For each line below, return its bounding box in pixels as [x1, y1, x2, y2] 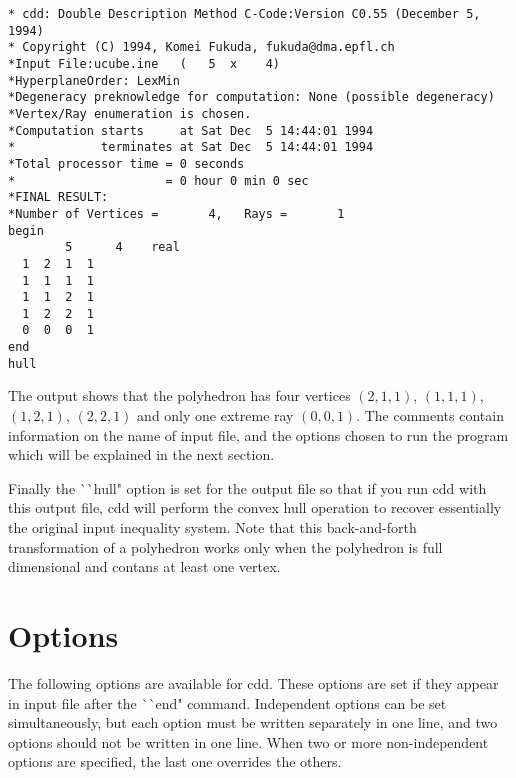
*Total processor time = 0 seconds [8, 156, 245, 171]
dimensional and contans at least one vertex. [8, 556, 281, 577]
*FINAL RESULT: [8, 190, 109, 205]
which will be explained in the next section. [8, 444, 275, 465]
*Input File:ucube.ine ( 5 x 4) [8, 56, 281, 71]
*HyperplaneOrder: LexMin [8, 73, 180, 88]
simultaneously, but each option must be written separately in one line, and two [8, 712, 498, 733]
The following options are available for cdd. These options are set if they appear [8, 672, 499, 693]
